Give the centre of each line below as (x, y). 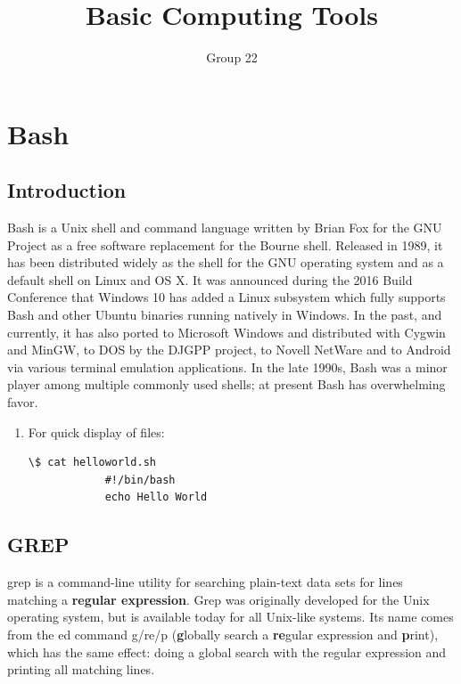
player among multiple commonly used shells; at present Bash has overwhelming (226, 384)
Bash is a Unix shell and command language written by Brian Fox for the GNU (225, 228)
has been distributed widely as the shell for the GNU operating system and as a (226, 262)
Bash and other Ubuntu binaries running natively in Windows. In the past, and (225, 315)
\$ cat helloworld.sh (92, 463)
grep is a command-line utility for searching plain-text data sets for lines (205, 582)
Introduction (67, 190)
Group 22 (232, 57)
